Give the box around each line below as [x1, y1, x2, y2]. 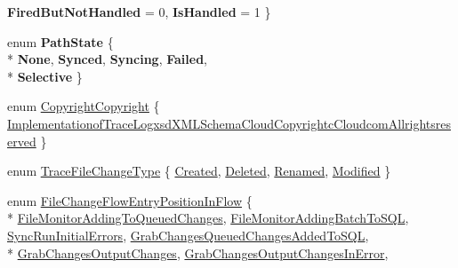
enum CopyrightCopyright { [7, 97, 160, 115]
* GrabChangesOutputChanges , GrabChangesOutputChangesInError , [7, 243, 389, 262]
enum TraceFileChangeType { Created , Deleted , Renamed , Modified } [7, 162, 391, 180]
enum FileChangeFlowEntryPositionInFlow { [7, 191, 253, 209]
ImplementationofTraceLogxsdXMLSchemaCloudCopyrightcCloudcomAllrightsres [7, 114, 451, 132]
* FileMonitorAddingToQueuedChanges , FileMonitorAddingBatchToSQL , [7, 209, 409, 227]
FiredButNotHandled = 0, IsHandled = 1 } [7, 3, 271, 20]
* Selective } [7, 67, 83, 85]
